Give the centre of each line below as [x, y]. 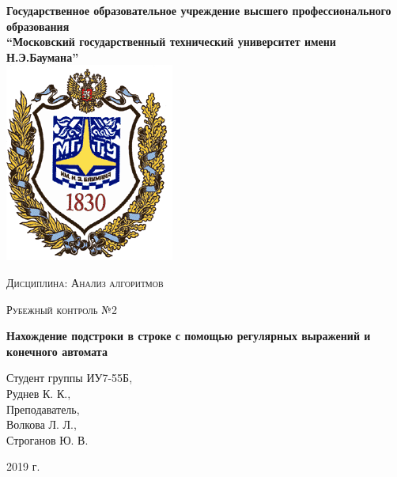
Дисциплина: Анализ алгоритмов [85, 282]
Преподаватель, [43, 409]
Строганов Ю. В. [47, 439]
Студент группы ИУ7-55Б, [70, 378]
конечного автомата [57, 351]
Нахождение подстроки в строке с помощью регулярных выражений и [189, 336]
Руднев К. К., [39, 393]
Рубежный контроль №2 [62, 309]
